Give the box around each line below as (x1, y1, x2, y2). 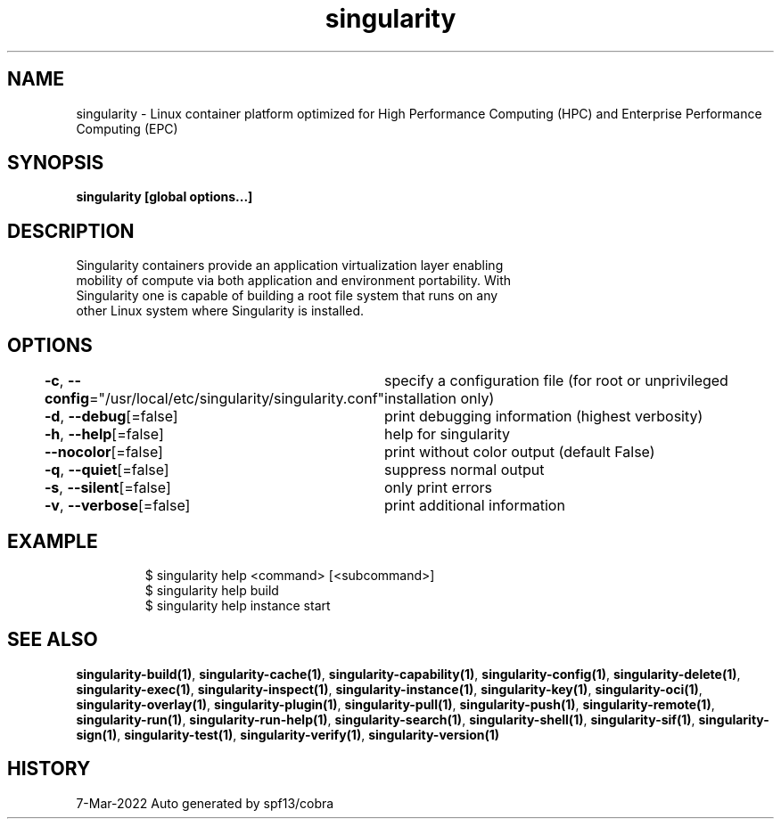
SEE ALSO (7, 628, 98, 651)
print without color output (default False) (384, 443, 655, 462)
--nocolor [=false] (44, 443, 163, 462)
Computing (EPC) (76, 120, 178, 136)
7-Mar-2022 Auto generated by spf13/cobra (76, 795, 334, 811)
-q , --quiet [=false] (44, 461, 169, 479)
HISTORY (7, 757, 91, 781)
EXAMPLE (7, 529, 98, 552)
